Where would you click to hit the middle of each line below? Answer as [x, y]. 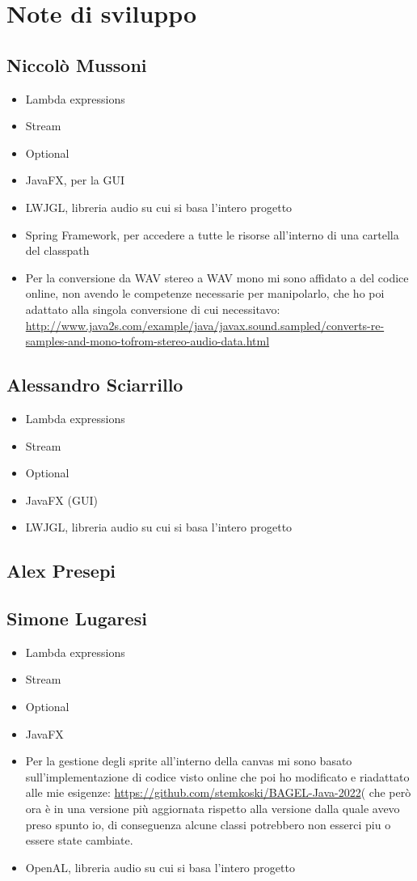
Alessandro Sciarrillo [95, 385]
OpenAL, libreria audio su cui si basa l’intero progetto [160, 867]
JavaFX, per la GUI [75, 180]
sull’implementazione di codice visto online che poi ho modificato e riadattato [217, 776]
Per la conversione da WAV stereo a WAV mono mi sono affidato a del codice [217, 277]
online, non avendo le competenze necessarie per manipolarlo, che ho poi [205, 293]
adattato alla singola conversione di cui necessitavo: [153, 309]
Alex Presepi [61, 571]
